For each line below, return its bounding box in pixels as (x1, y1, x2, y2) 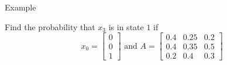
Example (5, 1, 36, 13)
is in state (108, 20, 144, 32)
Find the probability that (5, 20, 95, 32)
